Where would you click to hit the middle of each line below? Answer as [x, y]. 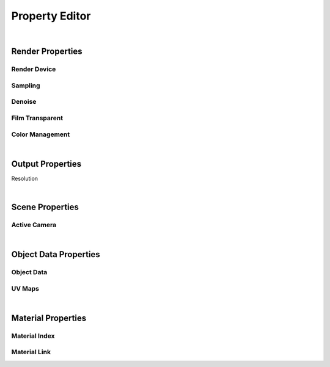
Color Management [41, 134]
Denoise [24, 102]
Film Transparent [37, 118]
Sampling [26, 85]
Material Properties [49, 318]
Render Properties [47, 52]
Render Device [34, 69]
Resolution [25, 178]
